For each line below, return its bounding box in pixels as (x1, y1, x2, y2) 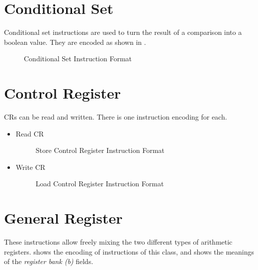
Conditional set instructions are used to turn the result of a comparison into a (4, 27, 242, 37)
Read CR (15, 128, 44, 138)
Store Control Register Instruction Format (35, 145, 165, 155)
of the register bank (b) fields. (4, 256, 93, 267)
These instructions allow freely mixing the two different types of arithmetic (4, 237, 233, 247)
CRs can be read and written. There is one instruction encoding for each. (4, 112, 227, 122)
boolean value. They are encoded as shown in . (4, 36, 146, 47)
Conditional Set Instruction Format (24, 53, 132, 64)
